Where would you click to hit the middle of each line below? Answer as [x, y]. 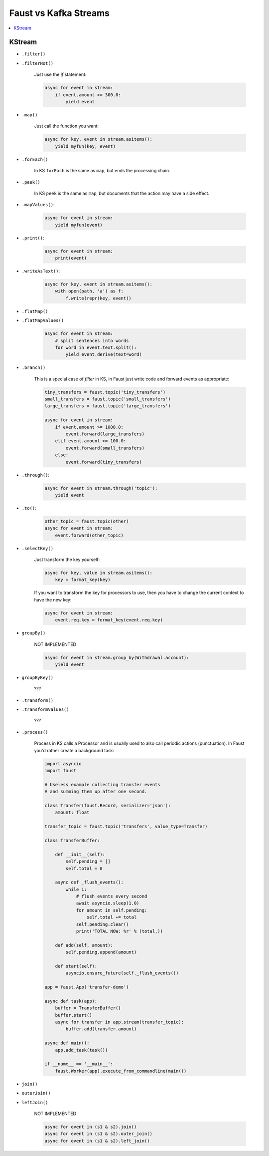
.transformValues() [45, 710]
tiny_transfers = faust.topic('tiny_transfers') [105, 392]
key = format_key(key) [83, 580]
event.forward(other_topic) [89, 535]
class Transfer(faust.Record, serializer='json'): [108, 805]
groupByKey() [38, 677]
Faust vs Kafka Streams [59, 13]
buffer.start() [73, 1015]
